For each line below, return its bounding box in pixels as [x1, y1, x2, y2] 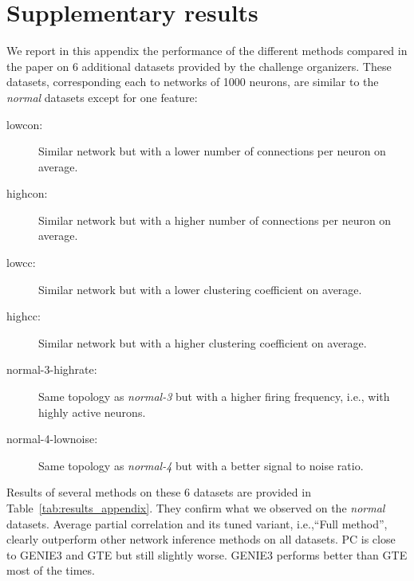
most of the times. [6, 562, 95, 579]
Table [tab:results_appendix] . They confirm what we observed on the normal [6, 500, 385, 516]
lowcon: [6, 116, 43, 132]
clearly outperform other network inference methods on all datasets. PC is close [6, 531, 396, 548]
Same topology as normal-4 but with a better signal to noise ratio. [38, 457, 364, 473]
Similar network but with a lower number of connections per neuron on [38, 143, 386, 159]
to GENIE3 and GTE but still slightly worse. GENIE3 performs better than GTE [6, 546, 408, 563]
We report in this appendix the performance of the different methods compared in [6, 42, 408, 59]
